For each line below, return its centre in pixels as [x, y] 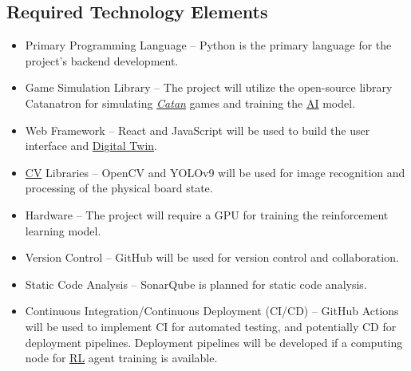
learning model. [63, 230]
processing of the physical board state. [119, 188]
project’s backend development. [102, 60]
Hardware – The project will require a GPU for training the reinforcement [207, 214]
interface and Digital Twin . [91, 146]
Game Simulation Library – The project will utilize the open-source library [209, 87]
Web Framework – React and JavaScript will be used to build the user [198, 130]
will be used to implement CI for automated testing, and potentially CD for [211, 326]
